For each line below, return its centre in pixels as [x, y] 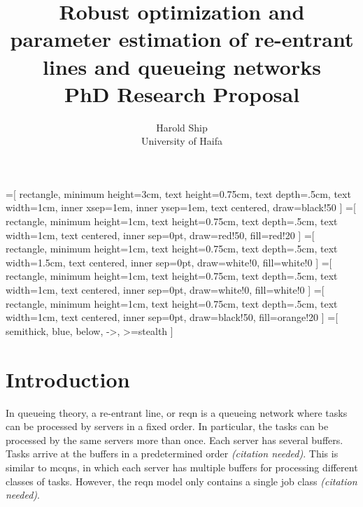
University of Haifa [182, 141]
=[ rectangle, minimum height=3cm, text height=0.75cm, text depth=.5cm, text [178, 193]
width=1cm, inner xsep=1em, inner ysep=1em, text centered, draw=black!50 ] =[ [181, 207]
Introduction [68, 379]
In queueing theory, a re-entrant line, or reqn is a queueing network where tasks [177, 412]
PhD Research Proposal [182, 93]
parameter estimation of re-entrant [182, 39]
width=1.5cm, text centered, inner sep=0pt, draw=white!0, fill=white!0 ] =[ [169, 262]
